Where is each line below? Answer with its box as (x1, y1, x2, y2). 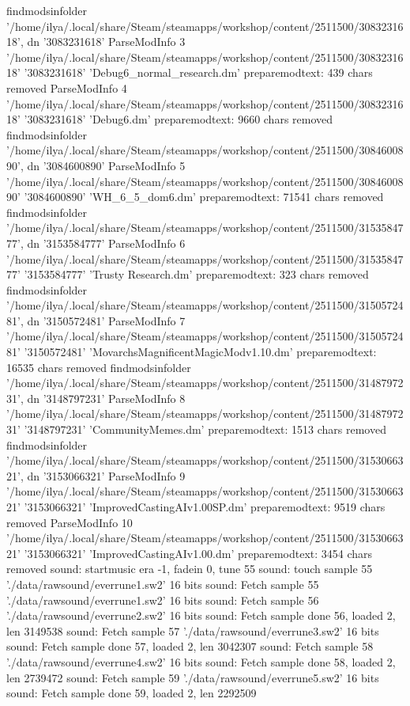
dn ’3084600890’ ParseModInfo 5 (27, 157, 186, 173)
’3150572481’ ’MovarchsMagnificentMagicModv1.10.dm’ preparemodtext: (24, 344, 377, 360)
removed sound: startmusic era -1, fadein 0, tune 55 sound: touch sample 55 (6, 560, 373, 577)
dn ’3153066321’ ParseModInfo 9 (27, 467, 186, 484)
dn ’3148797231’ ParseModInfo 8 (27, 389, 186, 406)
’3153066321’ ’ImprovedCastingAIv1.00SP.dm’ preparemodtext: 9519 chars (24, 499, 386, 514)
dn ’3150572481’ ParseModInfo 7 (27, 312, 186, 328)
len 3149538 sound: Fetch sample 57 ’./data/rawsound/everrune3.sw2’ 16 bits (6, 622, 379, 639)
